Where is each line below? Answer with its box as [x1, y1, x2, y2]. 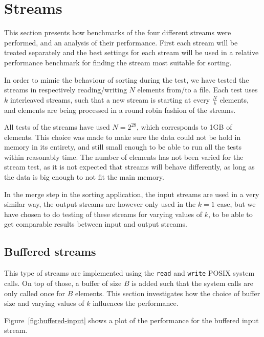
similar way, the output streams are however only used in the [4, 199, 196, 209]
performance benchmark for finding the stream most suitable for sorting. [4, 57, 232, 67]
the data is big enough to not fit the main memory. [4, 172, 164, 182]
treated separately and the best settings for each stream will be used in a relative [4, 47, 259, 58]
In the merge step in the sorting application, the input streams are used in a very [4, 188, 259, 199]
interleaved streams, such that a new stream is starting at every [10, 94, 210, 105]
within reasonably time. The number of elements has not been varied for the [4, 151, 244, 162]
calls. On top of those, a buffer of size [4, 277, 122, 288]
